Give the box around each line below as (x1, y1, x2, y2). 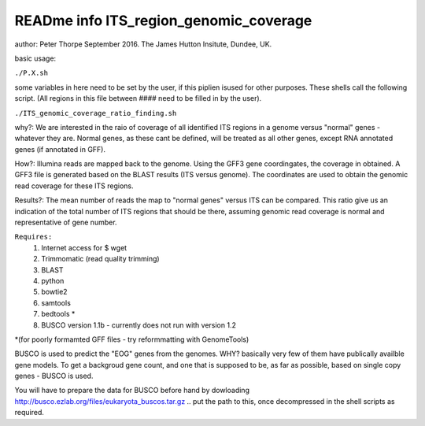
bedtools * (41, 309, 76, 319)
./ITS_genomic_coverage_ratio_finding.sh (14, 109, 177, 117)
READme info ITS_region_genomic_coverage (14, 12, 312, 29)
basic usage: (14, 54, 57, 63)
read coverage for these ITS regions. (14, 181, 134, 191)
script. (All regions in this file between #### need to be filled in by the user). (14, 94, 262, 103)
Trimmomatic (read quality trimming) (41, 254, 161, 264)
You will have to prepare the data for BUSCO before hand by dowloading (14, 386, 249, 395)
